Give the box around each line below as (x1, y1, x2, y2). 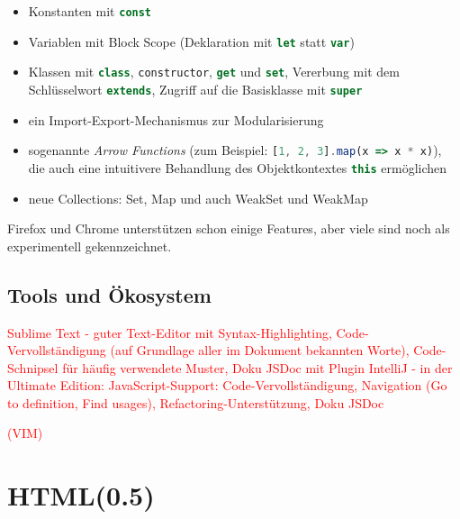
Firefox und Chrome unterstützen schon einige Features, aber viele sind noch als (7, 219, 450, 238)
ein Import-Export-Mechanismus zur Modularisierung (28, 110, 324, 129)
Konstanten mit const (28, 2, 152, 20)
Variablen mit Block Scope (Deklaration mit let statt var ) (28, 32, 355, 50)
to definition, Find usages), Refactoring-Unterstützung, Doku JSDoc (7, 393, 384, 412)
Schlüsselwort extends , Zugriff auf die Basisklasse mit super (28, 79, 363, 98)
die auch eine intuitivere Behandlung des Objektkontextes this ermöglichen (28, 158, 447, 177)
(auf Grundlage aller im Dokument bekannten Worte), (110, 341, 410, 360)
